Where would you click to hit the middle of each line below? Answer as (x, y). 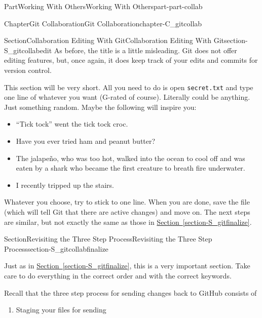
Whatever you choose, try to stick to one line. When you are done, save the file (127, 202)
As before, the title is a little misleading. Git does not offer (145, 50)
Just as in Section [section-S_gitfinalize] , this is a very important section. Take (127, 266)
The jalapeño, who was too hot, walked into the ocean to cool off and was (130, 158)
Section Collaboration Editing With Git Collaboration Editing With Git (114, 40)
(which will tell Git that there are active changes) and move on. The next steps (127, 211)
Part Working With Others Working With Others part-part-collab (103, 6)
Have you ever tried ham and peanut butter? (86, 141)
